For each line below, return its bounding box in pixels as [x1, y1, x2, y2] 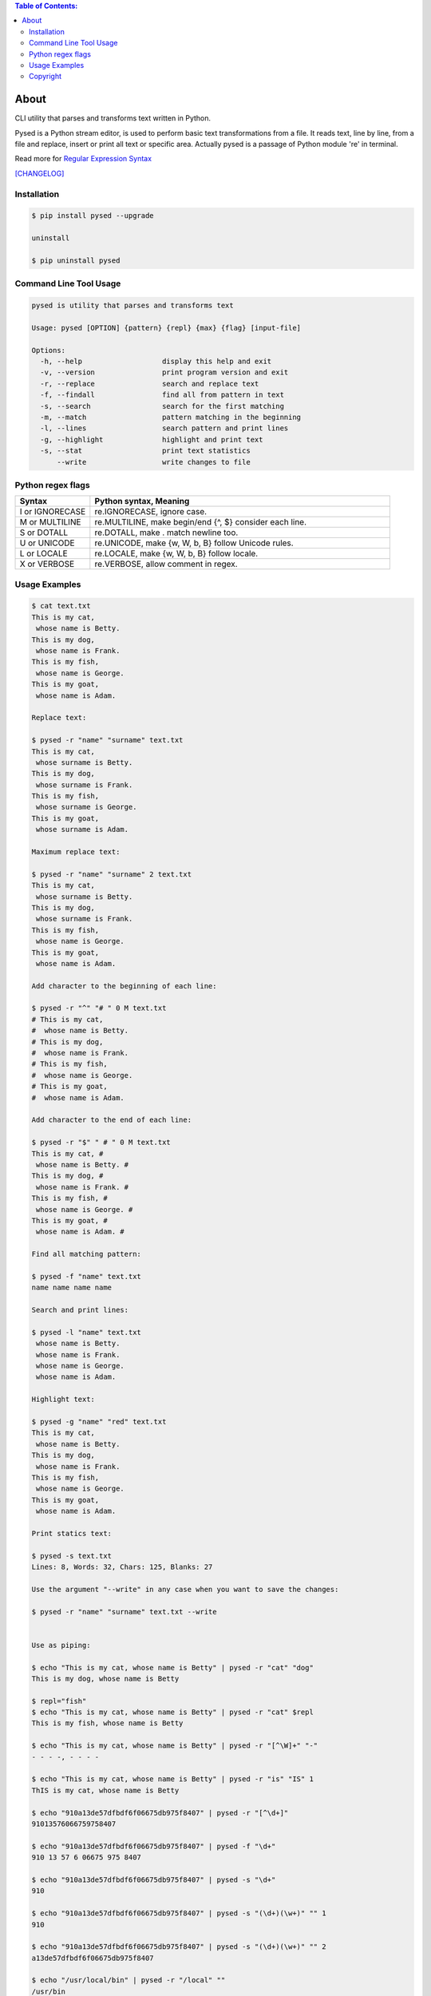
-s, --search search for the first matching [40, 402, 285, 410]
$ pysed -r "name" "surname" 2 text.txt [31, 869, 192, 878]
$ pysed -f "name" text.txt [31, 1272, 141, 1281]
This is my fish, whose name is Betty [31, 1719, 184, 1728]
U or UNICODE [19, 537, 75, 549]
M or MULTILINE [19, 517, 81, 528]
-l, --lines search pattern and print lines [40, 424, 289, 433]
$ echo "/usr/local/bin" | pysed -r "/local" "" [31, 1976, 226, 1985]
